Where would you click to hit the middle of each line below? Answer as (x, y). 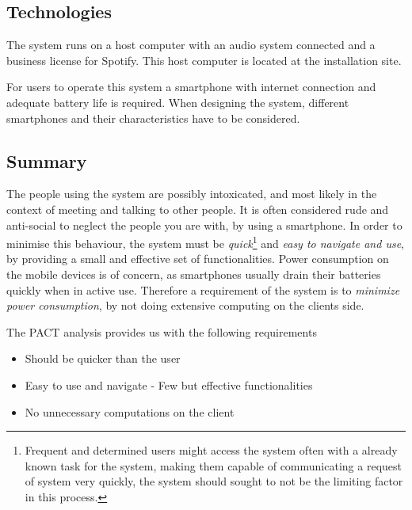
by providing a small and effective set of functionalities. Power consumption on (198, 259)
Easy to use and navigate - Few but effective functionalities (169, 384)
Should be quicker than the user (103, 358)
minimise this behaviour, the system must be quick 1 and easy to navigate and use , (205, 242)
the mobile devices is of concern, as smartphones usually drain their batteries (194, 274)
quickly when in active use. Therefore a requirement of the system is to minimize (203, 289)
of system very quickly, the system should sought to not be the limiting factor (214, 481)
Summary (47, 160)
